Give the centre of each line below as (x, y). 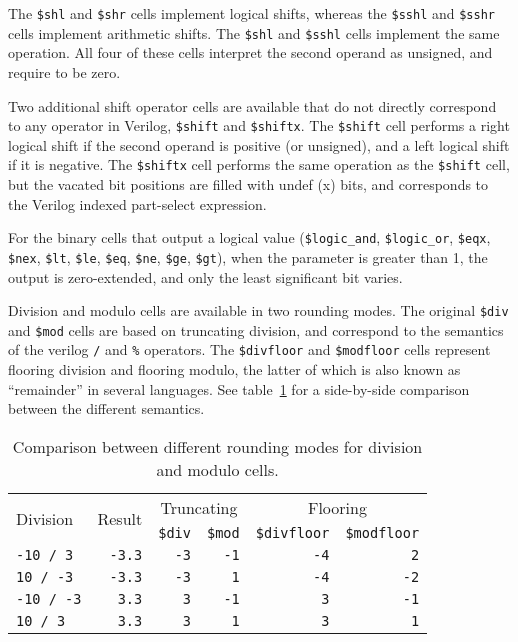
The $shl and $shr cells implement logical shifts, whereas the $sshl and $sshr (251, 13)
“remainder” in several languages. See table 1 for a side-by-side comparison (239, 388)
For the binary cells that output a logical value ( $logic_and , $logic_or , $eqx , (249, 237)
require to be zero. (64, 71)
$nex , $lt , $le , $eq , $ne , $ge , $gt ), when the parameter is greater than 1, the (248, 256)
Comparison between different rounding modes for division (217, 446)
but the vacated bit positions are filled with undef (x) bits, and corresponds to (248, 184)
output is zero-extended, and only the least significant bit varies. (205, 276)
